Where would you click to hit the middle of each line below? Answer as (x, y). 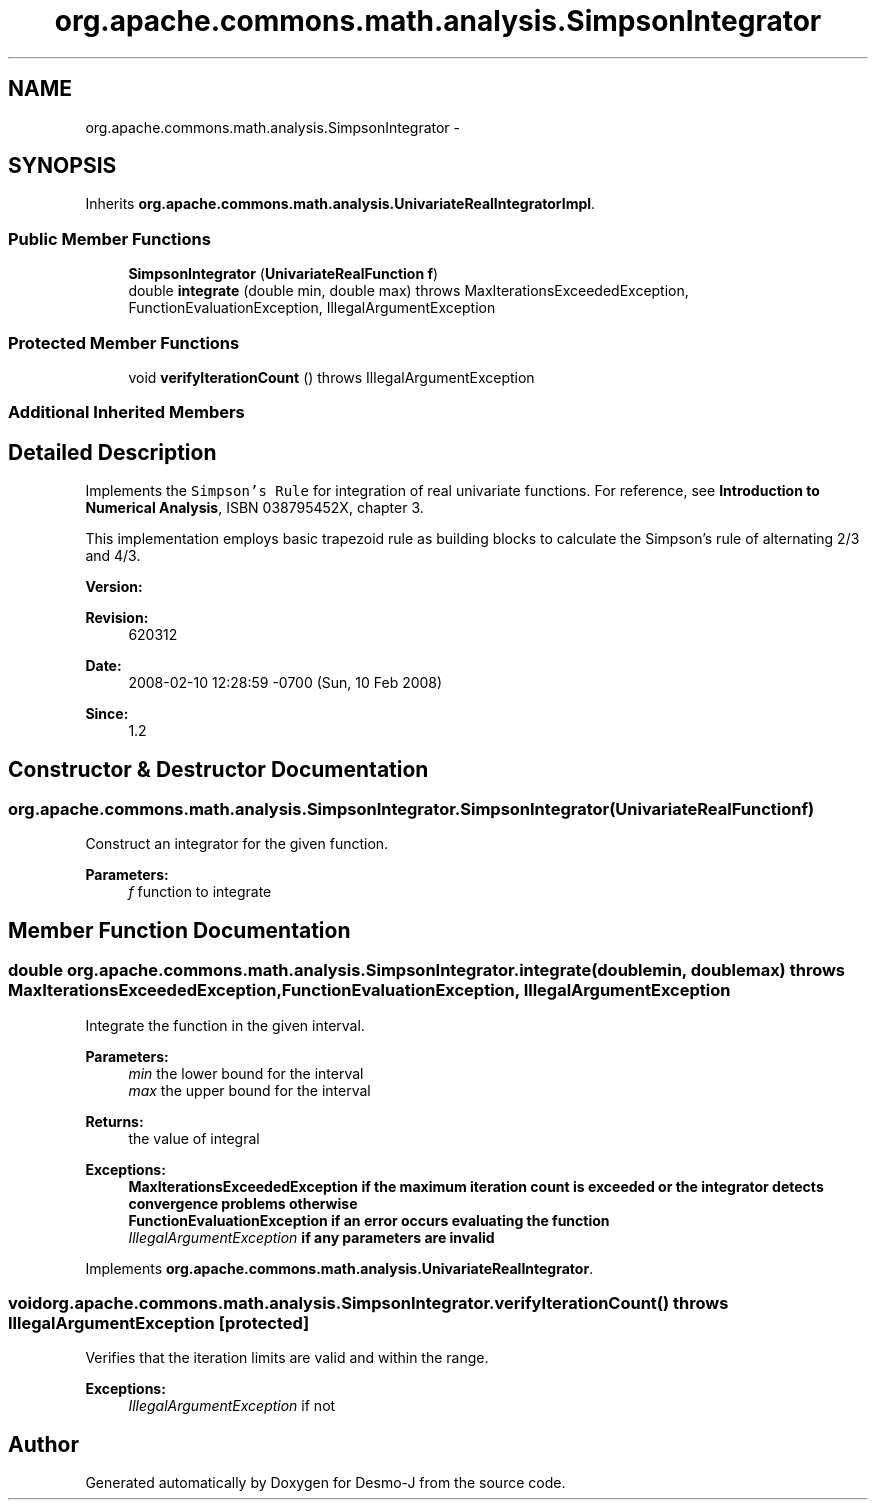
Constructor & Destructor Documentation (218, 769)
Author (43, 1444)
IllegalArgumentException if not (232, 1406)
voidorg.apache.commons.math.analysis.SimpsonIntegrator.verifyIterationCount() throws (368, 1302)
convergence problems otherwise (243, 1203)
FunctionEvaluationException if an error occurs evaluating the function (369, 1220)
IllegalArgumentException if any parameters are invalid (311, 1237)
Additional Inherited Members (126, 412)
